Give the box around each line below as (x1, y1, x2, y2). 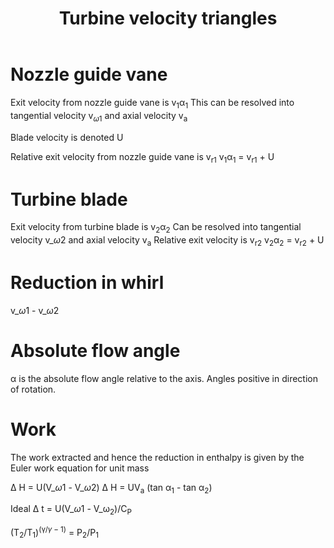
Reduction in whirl (10, 272, 165, 294)
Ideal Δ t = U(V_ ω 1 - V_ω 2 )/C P (10, 503, 132, 517)
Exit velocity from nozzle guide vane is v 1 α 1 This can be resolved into (10, 96, 295, 111)
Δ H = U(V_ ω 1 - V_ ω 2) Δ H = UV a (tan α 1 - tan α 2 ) (10, 481, 213, 496)
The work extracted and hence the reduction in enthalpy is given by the (10, 451, 305, 463)
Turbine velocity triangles (58, 7, 278, 30)
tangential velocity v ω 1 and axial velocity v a (10, 109, 188, 124)
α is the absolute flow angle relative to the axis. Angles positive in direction (10, 372, 318, 384)
